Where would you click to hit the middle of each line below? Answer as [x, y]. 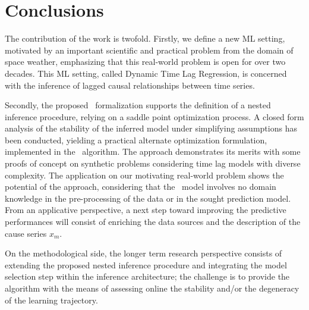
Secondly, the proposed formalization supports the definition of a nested [138, 105]
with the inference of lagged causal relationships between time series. [130, 85]
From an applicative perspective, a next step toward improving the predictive [146, 210]
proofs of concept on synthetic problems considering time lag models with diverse [153, 163]
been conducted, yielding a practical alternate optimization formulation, [136, 140]
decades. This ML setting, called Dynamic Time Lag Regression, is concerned [146, 73]
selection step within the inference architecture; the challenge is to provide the [147, 276]
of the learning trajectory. [51, 300]
